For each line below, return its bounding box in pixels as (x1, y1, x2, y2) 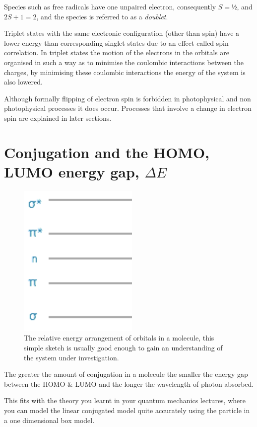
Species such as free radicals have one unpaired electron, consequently (4, 1, 216, 11)
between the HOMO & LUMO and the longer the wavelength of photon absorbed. (4, 378, 254, 389)
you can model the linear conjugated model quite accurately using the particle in (4, 405, 250, 415)
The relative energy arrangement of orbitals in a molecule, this (24, 333, 214, 343)
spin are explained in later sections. (4, 112, 112, 123)
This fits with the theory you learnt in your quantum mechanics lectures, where (4, 395, 246, 406)
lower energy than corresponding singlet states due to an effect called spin (4, 37, 229, 48)
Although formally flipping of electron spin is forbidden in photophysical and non (4, 93, 251, 103)
